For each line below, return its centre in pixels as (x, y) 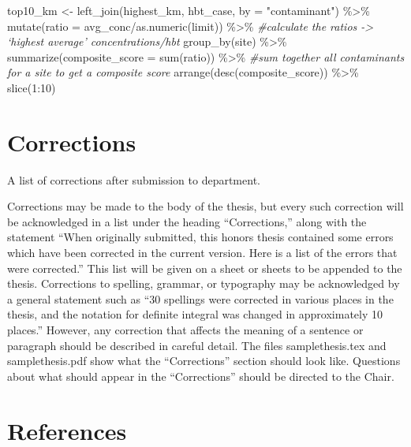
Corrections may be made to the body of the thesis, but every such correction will (205, 206)
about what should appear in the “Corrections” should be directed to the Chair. (201, 376)
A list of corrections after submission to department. (134, 179)
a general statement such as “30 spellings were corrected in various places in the (200, 298)
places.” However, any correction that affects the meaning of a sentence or (185, 330)
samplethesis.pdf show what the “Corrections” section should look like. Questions (204, 361)
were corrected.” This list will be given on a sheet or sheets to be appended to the (205, 268)
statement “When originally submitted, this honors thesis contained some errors (200, 237)
